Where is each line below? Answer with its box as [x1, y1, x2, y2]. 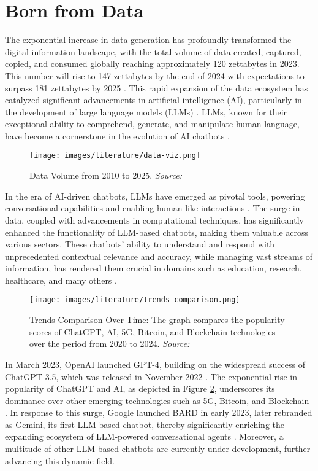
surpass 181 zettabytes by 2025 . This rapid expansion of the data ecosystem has [5, 81, 308, 94]
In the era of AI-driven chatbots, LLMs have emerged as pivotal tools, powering [5, 189, 305, 202]
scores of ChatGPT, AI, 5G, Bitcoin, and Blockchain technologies [29, 325, 276, 338]
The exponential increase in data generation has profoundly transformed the [5, 33, 292, 46]
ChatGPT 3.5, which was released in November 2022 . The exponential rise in [5, 370, 297, 383]
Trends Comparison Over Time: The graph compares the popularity [29, 313, 285, 326]
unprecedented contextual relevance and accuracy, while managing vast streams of [5, 249, 313, 262]
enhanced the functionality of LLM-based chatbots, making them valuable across [5, 225, 309, 238]
